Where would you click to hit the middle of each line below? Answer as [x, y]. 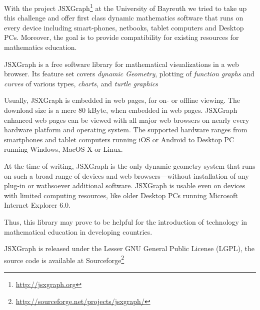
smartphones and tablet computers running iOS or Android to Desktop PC [119, 139]
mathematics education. [40, 47]
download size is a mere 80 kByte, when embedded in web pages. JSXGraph [121, 110]
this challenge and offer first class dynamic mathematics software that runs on [124, 18]
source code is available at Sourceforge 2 [64, 259]
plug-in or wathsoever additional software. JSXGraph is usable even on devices [125, 185]
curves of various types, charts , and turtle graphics [81, 83]
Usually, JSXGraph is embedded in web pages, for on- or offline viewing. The [122, 100]
